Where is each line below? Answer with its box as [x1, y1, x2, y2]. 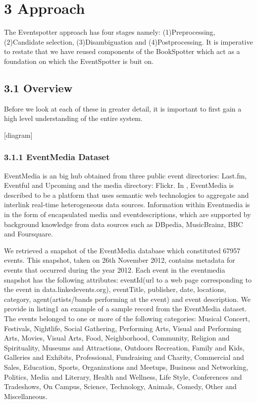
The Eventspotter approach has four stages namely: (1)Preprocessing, [4, 27, 215, 37]
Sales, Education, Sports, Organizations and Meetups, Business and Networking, [4, 361, 249, 372]
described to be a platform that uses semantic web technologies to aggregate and [4, 189, 249, 200]
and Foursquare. [4, 229, 53, 239]
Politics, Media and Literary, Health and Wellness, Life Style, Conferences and [4, 371, 242, 382]
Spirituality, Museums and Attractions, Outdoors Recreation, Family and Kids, [4, 342, 245, 352]
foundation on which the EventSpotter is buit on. [4, 56, 154, 66]
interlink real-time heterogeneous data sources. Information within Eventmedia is [4, 199, 250, 210]
